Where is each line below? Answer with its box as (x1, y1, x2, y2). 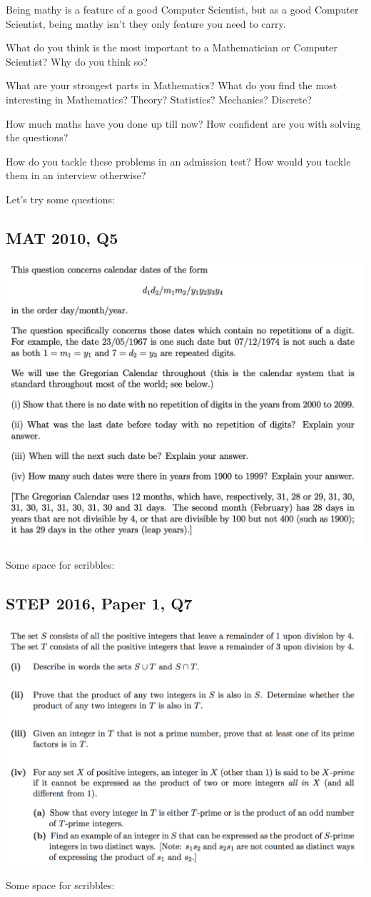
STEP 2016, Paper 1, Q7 (6, 592, 193, 614)
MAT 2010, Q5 (6, 226, 118, 248)
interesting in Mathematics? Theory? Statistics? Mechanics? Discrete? (6, 91, 312, 106)
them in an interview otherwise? (6, 168, 146, 183)
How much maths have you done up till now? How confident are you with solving (6, 116, 361, 131)
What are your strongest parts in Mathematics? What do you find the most (6, 78, 337, 93)
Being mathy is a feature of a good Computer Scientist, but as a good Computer (6, 2, 359, 16)
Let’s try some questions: (6, 191, 115, 206)
